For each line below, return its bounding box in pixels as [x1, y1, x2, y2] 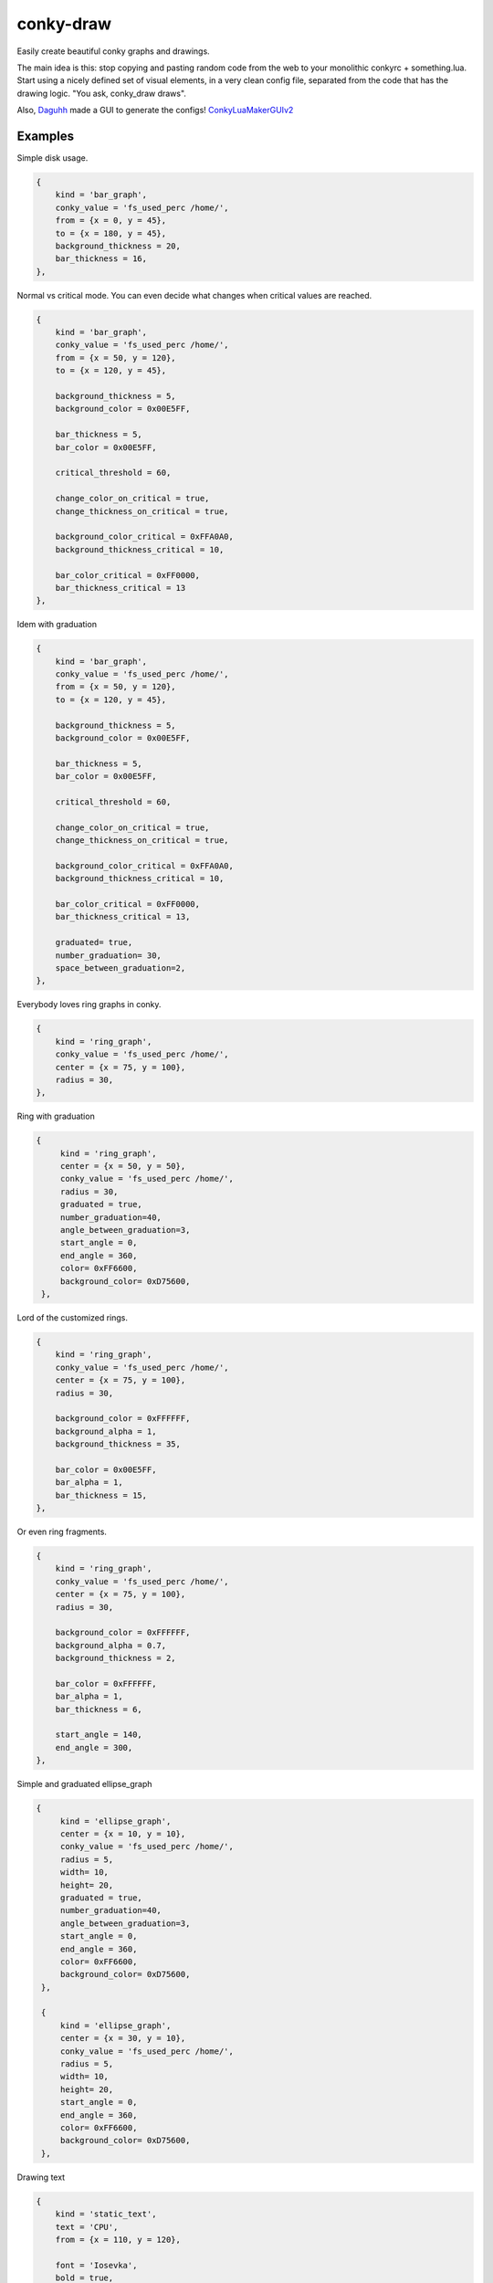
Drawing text [16, 2172, 66, 2183]
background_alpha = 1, [55, 1426, 157, 1436]
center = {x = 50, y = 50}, [59, 1161, 186, 1172]
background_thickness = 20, [55, 240, 182, 251]
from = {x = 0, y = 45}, [55, 216, 167, 226]
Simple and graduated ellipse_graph [16, 1779, 152, 1790]
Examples [16, 128, 75, 143]
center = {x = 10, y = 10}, [59, 1829, 186, 1839]
